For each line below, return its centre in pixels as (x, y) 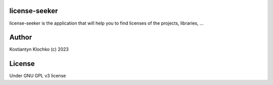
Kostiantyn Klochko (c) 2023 (39, 49)
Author (21, 37)
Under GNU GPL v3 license (38, 76)
